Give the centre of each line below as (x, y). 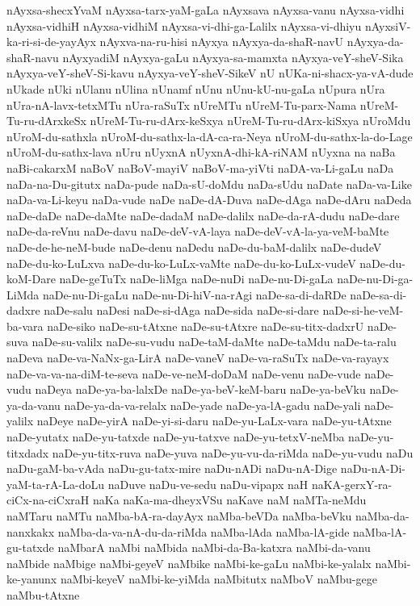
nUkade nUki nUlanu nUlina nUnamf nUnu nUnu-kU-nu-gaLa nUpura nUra (196, 88)
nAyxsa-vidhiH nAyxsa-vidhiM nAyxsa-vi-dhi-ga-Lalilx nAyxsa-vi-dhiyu (184, 25)
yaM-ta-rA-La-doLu (55, 484)
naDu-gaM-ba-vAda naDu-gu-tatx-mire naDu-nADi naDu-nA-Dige (172, 468)
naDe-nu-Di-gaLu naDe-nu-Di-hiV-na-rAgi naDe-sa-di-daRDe (194, 294)
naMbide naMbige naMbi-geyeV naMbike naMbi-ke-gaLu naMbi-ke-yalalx (189, 563)
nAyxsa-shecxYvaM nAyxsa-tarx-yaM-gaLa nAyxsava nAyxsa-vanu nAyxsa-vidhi (206, 10)
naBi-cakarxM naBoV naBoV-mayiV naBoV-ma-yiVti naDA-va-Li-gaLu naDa (200, 167)
